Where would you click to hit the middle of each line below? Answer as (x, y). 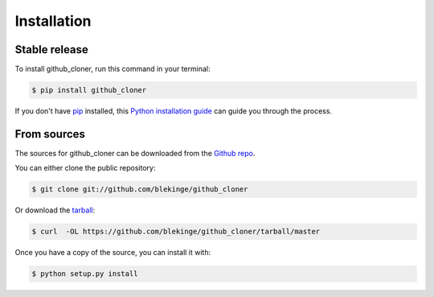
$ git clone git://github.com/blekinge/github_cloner (140, 190)
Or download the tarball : (55, 210)
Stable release (51, 49)
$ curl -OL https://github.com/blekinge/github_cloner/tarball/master (176, 232)
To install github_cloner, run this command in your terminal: (113, 69)
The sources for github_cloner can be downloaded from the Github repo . (135, 153)
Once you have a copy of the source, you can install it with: (113, 253)
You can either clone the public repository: (85, 168)
